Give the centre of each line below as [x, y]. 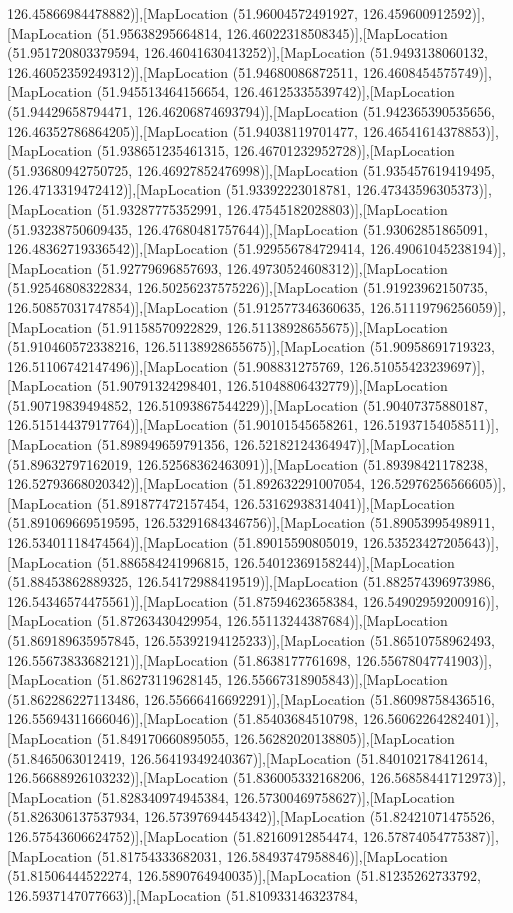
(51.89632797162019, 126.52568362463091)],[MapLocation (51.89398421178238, [247, 463]
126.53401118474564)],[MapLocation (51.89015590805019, [183, 542]
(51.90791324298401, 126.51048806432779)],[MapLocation [272, 385]
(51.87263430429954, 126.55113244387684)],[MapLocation [272, 620]
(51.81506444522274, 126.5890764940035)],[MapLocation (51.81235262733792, [244, 875]
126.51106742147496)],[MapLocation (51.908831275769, [176, 365]
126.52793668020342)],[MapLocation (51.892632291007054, [186, 483]
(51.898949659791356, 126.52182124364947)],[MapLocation [275, 444]
